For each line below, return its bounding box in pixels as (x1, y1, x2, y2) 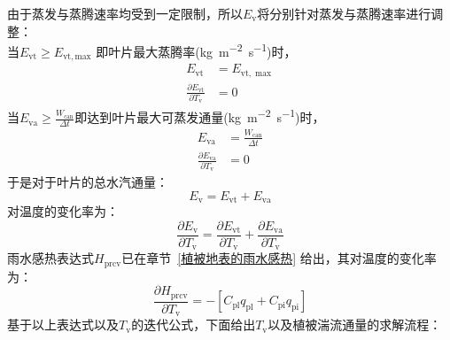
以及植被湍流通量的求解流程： (268, 315, 442, 334)
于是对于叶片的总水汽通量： (7, 173, 168, 191)
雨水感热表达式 (7, 249, 94, 267)
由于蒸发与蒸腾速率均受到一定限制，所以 (7, 4, 243, 22)
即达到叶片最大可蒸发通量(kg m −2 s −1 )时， (74, 105, 325, 127)
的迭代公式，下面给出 (131, 315, 256, 334)
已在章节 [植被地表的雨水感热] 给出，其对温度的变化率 (121, 249, 437, 267)
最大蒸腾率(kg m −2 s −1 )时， (133, 40, 297, 60)
